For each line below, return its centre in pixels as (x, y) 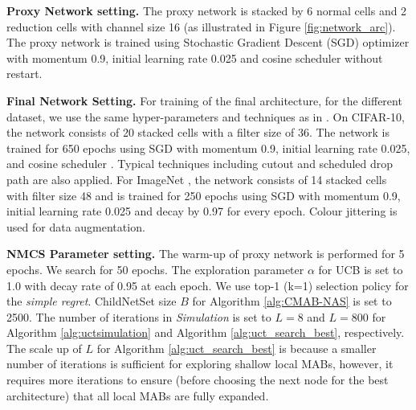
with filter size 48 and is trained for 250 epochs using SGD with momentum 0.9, (204, 195)
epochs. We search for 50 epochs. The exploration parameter (155, 269)
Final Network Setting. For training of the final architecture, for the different (204, 100)
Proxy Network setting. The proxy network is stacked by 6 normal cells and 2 (207, 10)
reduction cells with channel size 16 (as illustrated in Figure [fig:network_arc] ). (201, 26)
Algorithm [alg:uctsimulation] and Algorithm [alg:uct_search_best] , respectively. (206, 332)
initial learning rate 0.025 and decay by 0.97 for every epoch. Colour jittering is (202, 211)
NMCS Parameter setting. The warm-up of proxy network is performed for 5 (206, 254)
